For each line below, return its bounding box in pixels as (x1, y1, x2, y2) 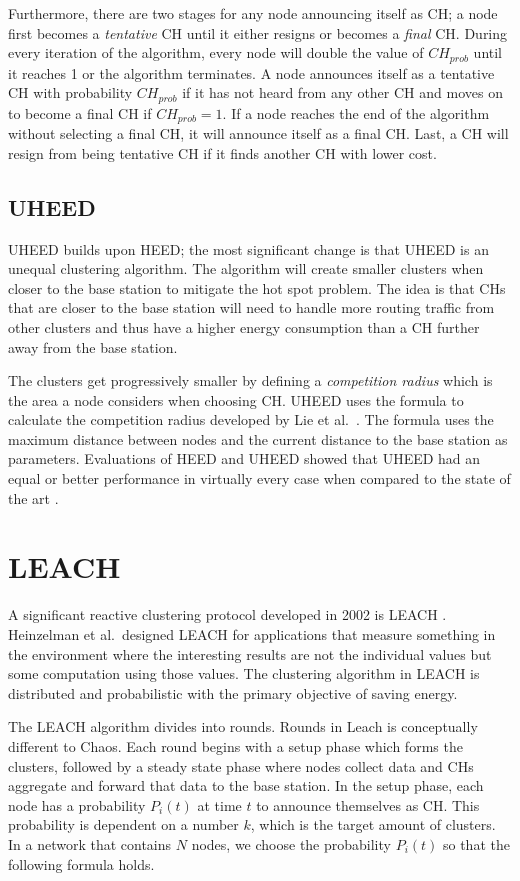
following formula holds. (8, 853, 155, 874)
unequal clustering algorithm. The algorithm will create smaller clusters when (8, 258, 484, 279)
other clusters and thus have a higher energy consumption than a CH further (8, 316, 480, 337)
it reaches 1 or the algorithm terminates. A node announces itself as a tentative (8, 62, 495, 83)
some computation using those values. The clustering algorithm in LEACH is (8, 663, 480, 684)
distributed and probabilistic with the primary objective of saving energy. (8, 682, 458, 703)
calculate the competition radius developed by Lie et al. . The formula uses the (8, 409, 494, 430)
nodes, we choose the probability (191, 833, 391, 854)
